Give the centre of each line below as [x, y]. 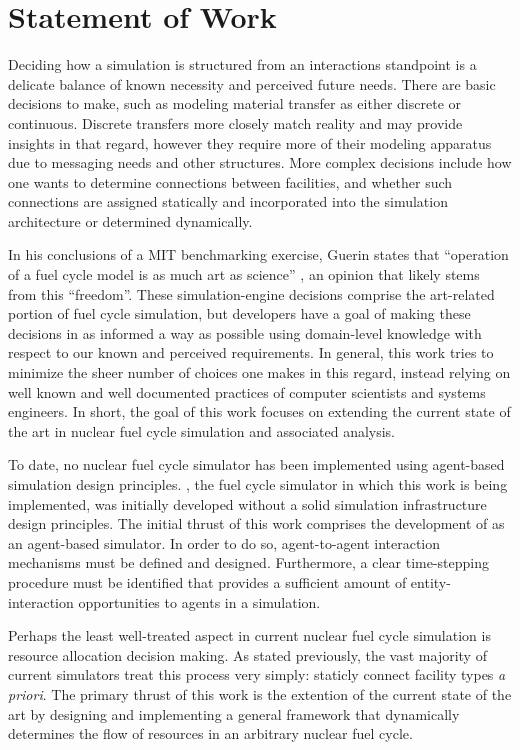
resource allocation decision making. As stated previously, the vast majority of [247, 654]
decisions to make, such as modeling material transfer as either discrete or [234, 103]
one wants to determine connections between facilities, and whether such [230, 181]
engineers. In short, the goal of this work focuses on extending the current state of [259, 411]
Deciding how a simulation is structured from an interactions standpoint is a [242, 64]
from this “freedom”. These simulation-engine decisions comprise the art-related [251, 293]
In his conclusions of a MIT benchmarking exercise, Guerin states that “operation [258, 254]
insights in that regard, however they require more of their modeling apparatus [250, 142]
